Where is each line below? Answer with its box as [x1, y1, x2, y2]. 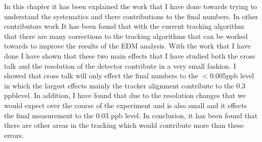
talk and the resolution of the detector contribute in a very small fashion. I [4, 60, 236, 71]
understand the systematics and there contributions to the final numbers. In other [4, 11, 258, 21]
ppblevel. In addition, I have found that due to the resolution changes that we [4, 90, 246, 101]
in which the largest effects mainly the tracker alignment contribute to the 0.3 [4, 80, 246, 90]
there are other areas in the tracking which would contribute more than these [4, 120, 244, 130]
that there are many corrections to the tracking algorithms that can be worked [4, 30, 248, 41]
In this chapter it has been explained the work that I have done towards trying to [4, 1, 257, 11]
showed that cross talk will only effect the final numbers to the [4, 70, 198, 81]
